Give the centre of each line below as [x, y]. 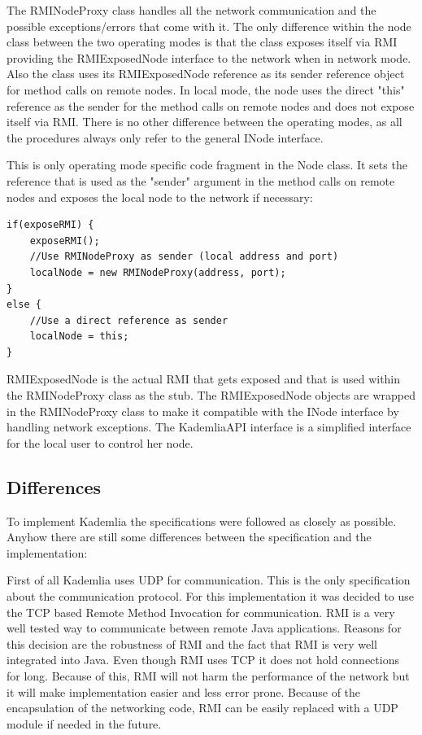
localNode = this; [79, 337]
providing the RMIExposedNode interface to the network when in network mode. [209, 57]
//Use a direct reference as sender [129, 320]
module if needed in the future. [84, 723]
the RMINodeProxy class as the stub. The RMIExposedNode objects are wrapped [211, 395]
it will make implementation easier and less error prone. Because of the [184, 691]
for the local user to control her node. [100, 442]
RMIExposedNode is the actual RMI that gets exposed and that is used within [204, 379]
